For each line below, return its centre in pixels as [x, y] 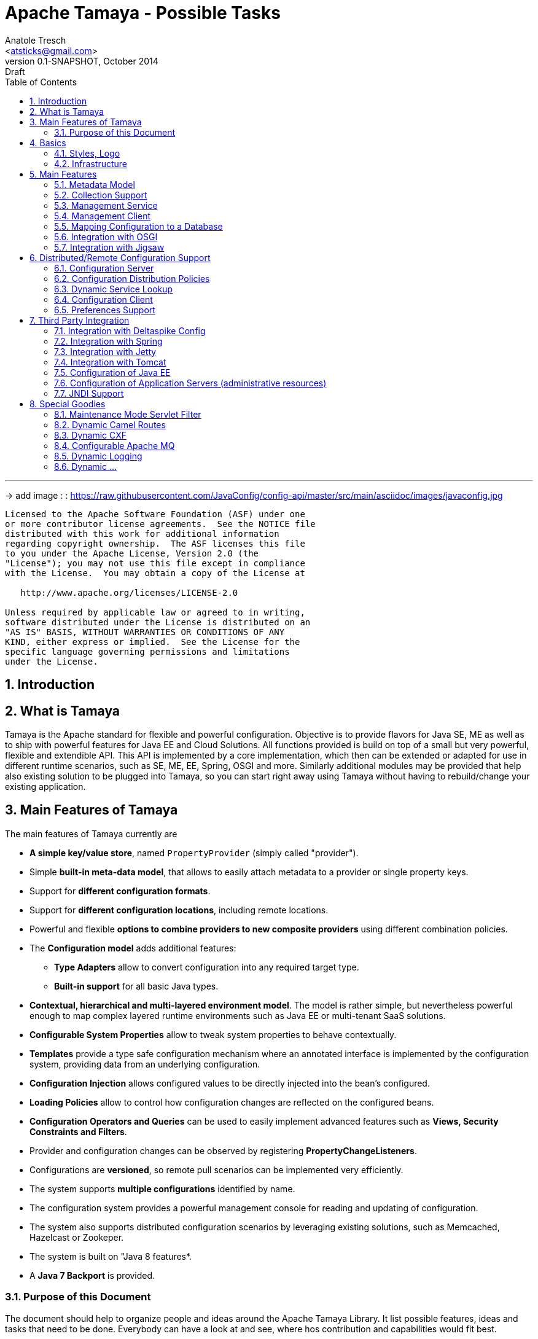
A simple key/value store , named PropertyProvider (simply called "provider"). [194, 853]
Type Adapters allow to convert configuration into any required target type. [207, 967]
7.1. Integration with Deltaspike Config [130, 330]
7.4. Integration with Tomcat [110, 362]
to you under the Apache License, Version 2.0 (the [132, 553]
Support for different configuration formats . [120, 891]
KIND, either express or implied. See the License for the [153, 642]
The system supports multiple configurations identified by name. [162, 1189]
